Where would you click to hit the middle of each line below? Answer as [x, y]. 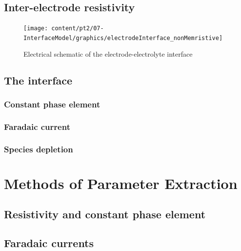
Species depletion [39, 149]
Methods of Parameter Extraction [121, 183]
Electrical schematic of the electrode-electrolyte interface [108, 53]
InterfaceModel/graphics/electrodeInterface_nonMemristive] [123, 38]
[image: [36, 29]
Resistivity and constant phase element [105, 214]
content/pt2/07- [78, 29]
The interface [38, 80]
